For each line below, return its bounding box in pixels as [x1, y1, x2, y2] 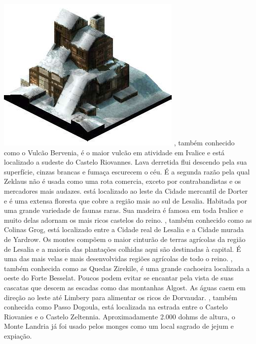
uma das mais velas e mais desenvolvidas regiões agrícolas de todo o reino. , [4, 253, 233, 264]
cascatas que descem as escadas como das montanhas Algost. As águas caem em [4, 282, 246, 292]
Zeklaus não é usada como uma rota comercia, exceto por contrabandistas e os [4, 176, 241, 186]
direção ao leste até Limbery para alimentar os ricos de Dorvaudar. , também [4, 292, 237, 302]
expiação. [4, 330, 32, 341]
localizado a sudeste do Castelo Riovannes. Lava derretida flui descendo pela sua [4, 157, 247, 167]
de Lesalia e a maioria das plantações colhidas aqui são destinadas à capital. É [4, 243, 241, 254]
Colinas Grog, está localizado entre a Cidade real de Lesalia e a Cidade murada [4, 224, 244, 235]
